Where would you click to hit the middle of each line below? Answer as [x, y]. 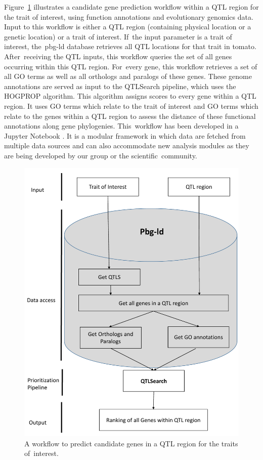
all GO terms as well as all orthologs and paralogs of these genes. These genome [128, 76]
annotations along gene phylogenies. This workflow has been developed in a [121, 126]
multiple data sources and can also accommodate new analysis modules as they [127, 145]
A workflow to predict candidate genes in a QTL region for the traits [131, 443]
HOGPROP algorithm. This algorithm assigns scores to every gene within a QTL [130, 96]
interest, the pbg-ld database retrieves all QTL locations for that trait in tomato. [130, 46]
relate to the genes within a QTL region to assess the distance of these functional [130, 116]
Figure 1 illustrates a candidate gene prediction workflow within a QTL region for [131, 7]
